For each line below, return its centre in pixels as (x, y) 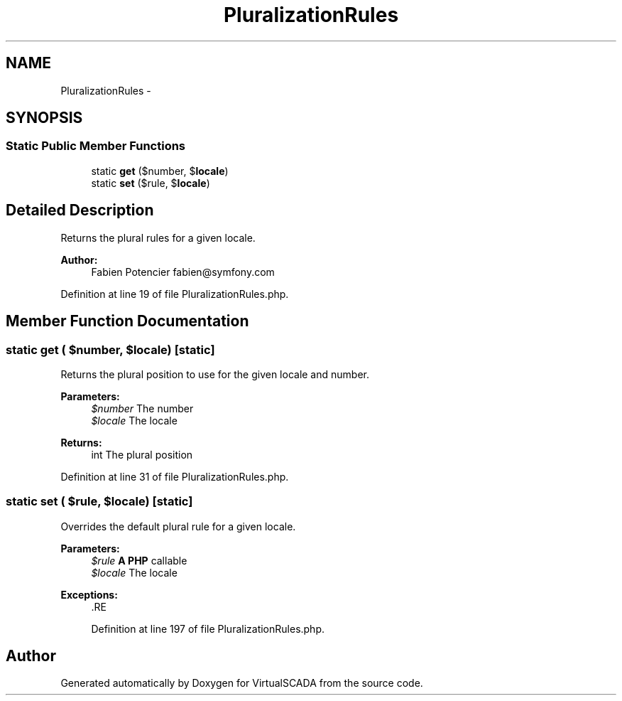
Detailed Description (80, 210)
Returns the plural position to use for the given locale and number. (215, 374)
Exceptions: (89, 594)
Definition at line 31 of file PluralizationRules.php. (175, 476)
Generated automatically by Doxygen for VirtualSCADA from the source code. (242, 683)
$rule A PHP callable (139, 560)
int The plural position (142, 454)
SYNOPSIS (44, 118)
